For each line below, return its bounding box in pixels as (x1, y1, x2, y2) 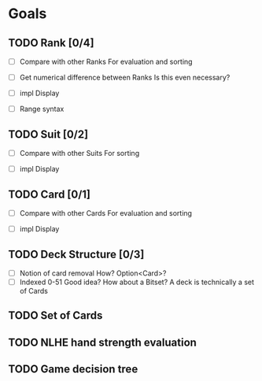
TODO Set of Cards (8, 309, 103, 323)
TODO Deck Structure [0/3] (8, 247, 145, 261)
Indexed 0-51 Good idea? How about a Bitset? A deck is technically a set (19, 277, 254, 287)
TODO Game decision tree (8, 363, 138, 376)
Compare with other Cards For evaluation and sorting (19, 209, 193, 217)
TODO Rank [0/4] (8, 36, 94, 50)
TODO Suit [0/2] (8, 128, 89, 141)
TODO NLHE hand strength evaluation (8, 335, 197, 349)
